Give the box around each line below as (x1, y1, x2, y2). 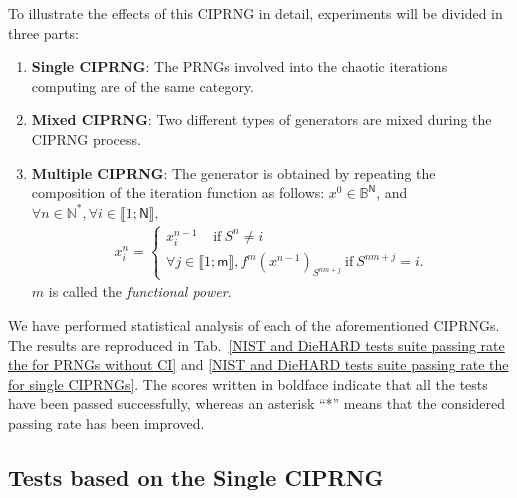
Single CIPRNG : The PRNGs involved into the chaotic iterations (31, 56, 448, 77)
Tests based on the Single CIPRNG (8, 462, 384, 493)
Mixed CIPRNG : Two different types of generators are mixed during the (31, 109, 492, 130)
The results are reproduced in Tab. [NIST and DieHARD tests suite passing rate (8, 334, 505, 355)
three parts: (8, 22, 79, 43)
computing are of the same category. (31, 75, 254, 96)
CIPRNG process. (31, 128, 141, 149)
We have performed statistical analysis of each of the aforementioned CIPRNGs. (8, 315, 500, 336)
